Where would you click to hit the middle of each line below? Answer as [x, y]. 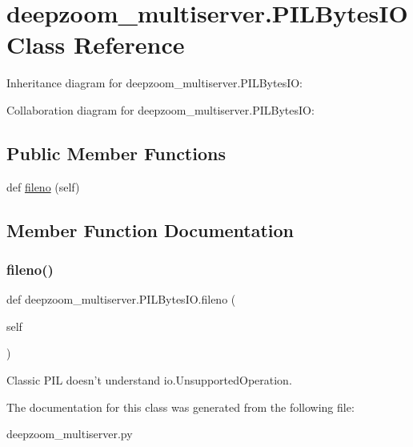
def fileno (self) [43, 186]
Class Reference [96, 44]
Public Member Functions [116, 153]
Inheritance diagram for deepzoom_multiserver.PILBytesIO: [154, 83]
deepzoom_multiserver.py [70, 434]
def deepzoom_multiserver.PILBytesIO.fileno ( [121, 299]
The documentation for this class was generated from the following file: [180, 407]
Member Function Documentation [150, 230]
